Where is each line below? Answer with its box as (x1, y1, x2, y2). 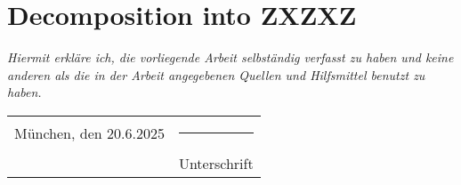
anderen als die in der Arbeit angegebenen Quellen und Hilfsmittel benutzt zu (7, 65, 425, 84)
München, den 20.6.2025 (14, 122, 165, 143)
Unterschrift (178, 152, 254, 173)
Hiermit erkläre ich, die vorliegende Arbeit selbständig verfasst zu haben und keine (7, 48, 454, 67)
